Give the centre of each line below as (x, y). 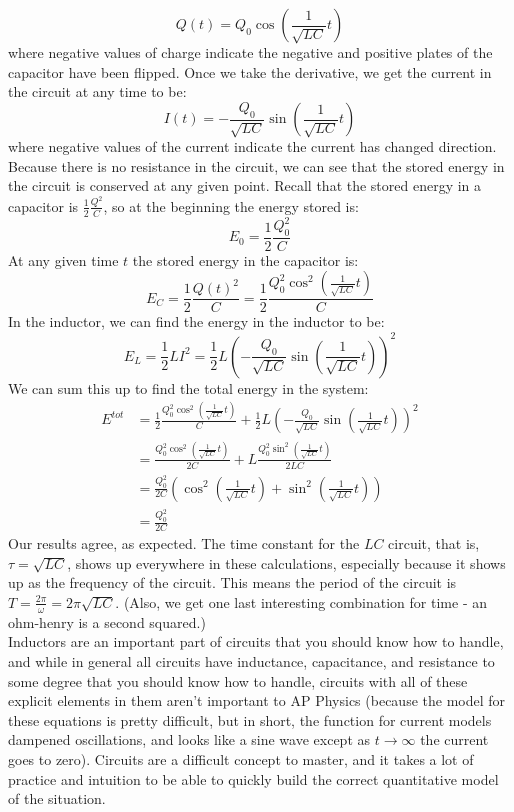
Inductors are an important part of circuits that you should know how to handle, (256, 641)
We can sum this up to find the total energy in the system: (188, 387)
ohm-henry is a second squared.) (107, 621)
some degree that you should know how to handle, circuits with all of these (238, 680)
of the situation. (57, 798)
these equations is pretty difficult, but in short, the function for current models (250, 719)
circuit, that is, (434, 543)
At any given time (63, 259)
